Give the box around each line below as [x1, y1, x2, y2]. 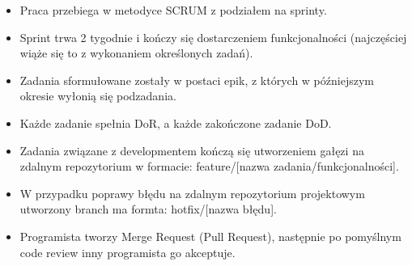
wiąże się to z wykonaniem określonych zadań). [19, 44, 253, 61]
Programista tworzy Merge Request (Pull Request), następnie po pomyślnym [19, 227, 401, 244]
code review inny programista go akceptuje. [19, 243, 236, 260]
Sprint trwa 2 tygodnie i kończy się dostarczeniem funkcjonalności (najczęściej [19, 28, 407, 45]
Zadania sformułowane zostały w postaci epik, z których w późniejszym [19, 71, 374, 88]
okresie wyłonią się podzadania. [19, 87, 176, 104]
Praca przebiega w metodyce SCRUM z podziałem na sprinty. [19, 2, 327, 18]
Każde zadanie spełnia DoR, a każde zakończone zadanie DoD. [19, 114, 332, 131]
